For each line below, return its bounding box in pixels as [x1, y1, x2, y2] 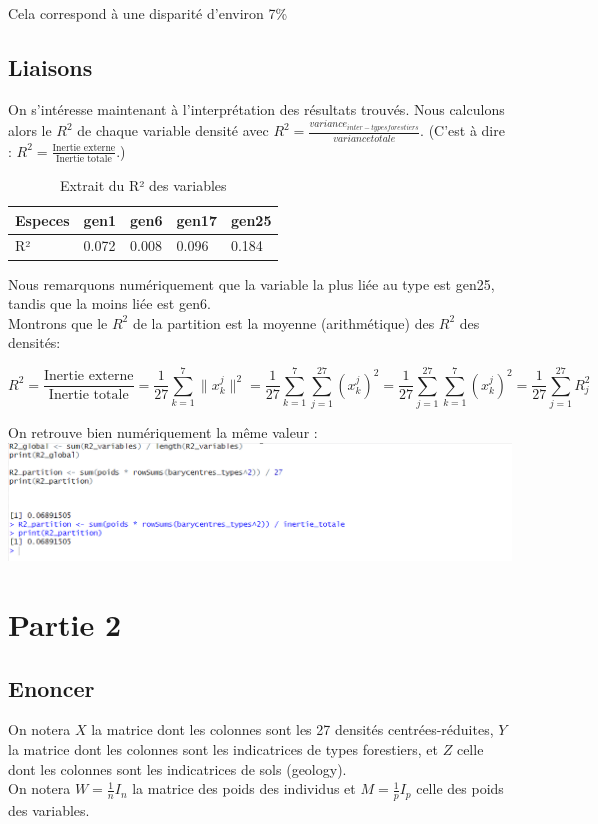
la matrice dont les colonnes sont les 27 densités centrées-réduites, [91, 719, 494, 740]
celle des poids [416, 778, 504, 799]
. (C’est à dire [420, 120, 505, 141]
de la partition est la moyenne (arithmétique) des [132, 312, 435, 333]
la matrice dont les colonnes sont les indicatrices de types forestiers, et [8, 738, 439, 759]
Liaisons [8, 51, 93, 82]
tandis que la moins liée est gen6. [8, 293, 211, 314]
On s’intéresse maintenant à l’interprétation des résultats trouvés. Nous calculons [8, 98, 505, 119]
